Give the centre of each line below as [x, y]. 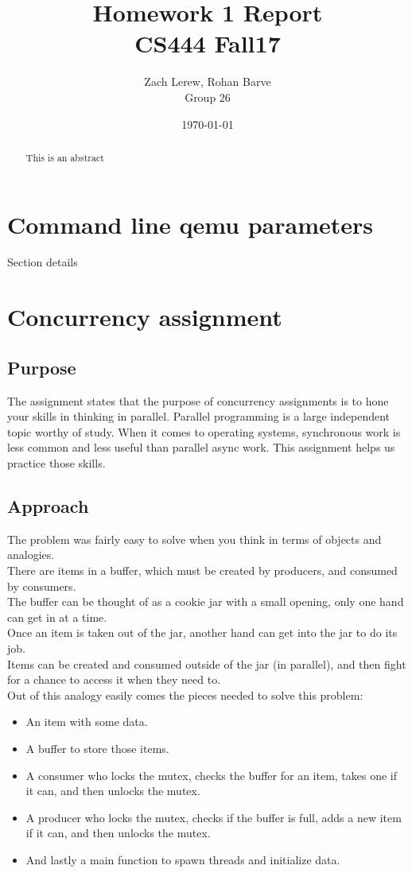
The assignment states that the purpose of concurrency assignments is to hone [198, 400]
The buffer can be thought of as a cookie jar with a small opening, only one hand [206, 601]
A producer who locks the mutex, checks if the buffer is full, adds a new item [214, 817]
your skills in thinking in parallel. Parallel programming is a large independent [199, 416]
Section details [43, 262]
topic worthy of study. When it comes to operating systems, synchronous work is [204, 431]
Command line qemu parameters [190, 224]
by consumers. [42, 586]
